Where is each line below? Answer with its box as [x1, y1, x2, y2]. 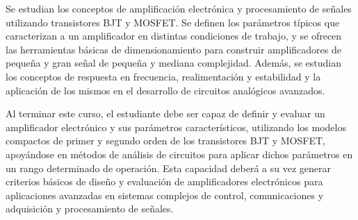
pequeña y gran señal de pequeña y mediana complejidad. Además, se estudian [6, 56, 341, 70]
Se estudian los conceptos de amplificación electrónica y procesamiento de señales [6, 1, 352, 15]
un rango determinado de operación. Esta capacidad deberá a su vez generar [6, 160, 332, 175]
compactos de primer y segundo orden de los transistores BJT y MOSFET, [6, 133, 325, 148]
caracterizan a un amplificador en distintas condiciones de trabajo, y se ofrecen [6, 28, 342, 43]
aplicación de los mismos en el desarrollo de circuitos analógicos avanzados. [6, 83, 325, 97]
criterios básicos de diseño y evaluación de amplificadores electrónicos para [6, 174, 323, 189]
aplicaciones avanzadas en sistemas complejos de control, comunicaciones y [6, 187, 324, 202]
